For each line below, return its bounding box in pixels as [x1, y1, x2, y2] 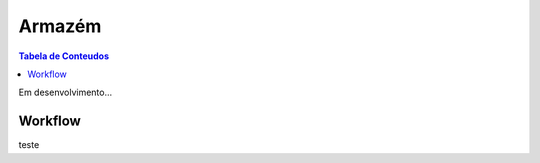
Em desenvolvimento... [18, 86, 113, 99]
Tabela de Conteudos [18, 50, 110, 62]
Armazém [18, 15, 102, 37]
